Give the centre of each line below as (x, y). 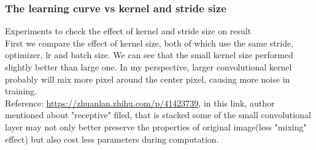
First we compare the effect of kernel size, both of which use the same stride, (149, 43)
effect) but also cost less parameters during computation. (112, 139)
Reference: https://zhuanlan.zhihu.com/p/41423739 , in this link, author (140, 103)
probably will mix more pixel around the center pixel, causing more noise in (148, 79)
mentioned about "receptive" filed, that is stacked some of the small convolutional (158, 115)
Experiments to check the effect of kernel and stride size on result (128, 31)
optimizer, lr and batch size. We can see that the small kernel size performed (149, 55)
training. (21, 91)
